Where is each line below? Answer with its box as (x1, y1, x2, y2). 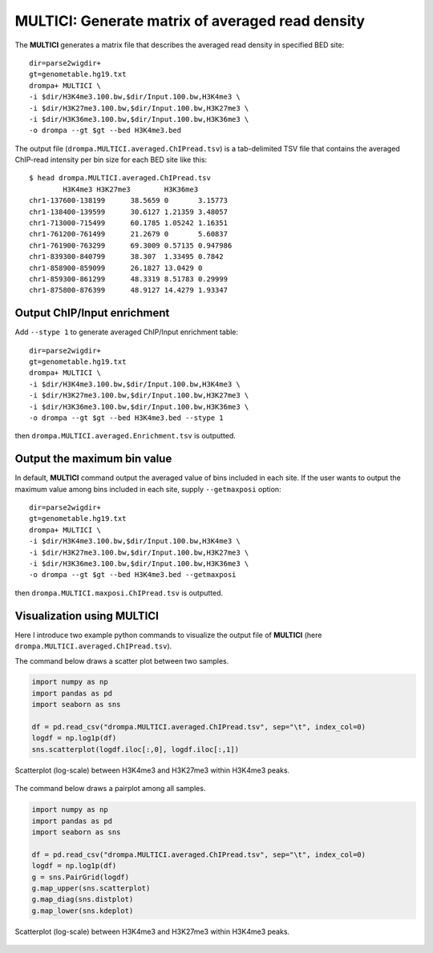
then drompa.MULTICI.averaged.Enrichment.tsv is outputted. (14, 431, 237, 441)
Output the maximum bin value (14, 452, 172, 466)
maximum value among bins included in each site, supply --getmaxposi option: (14, 484, 281, 494)
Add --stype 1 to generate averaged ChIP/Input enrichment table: (14, 327, 239, 337)
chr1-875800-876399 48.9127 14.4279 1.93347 (29, 285, 229, 295)
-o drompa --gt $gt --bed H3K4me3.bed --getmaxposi (29, 570, 237, 579)
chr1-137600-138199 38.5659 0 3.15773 (29, 196, 229, 205)
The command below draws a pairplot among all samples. (14, 784, 206, 793)
